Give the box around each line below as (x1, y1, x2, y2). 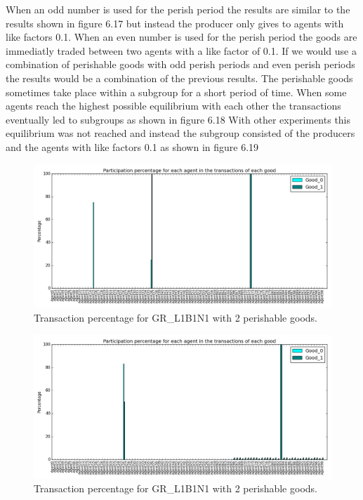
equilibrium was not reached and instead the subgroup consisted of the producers (6, 126, 355, 140)
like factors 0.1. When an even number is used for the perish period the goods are (6, 29, 357, 44)
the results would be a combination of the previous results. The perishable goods (6, 70, 353, 85)
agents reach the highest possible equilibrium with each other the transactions (6, 98, 341, 113)
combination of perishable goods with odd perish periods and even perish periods (6, 57, 355, 72)
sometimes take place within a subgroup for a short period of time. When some (6, 84, 347, 99)
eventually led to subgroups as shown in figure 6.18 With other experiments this (6, 112, 351, 126)
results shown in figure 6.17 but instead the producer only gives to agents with (6, 15, 344, 30)
